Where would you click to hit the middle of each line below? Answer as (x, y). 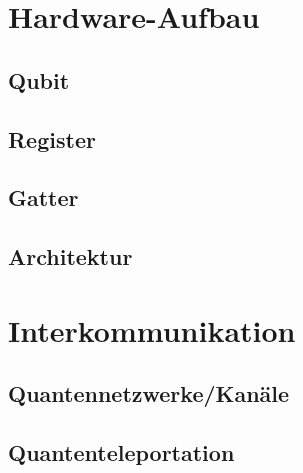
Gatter (43, 197)
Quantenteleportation (121, 452)
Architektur (70, 256)
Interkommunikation (152, 329)
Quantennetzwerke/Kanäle (149, 393)
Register (52, 138)
